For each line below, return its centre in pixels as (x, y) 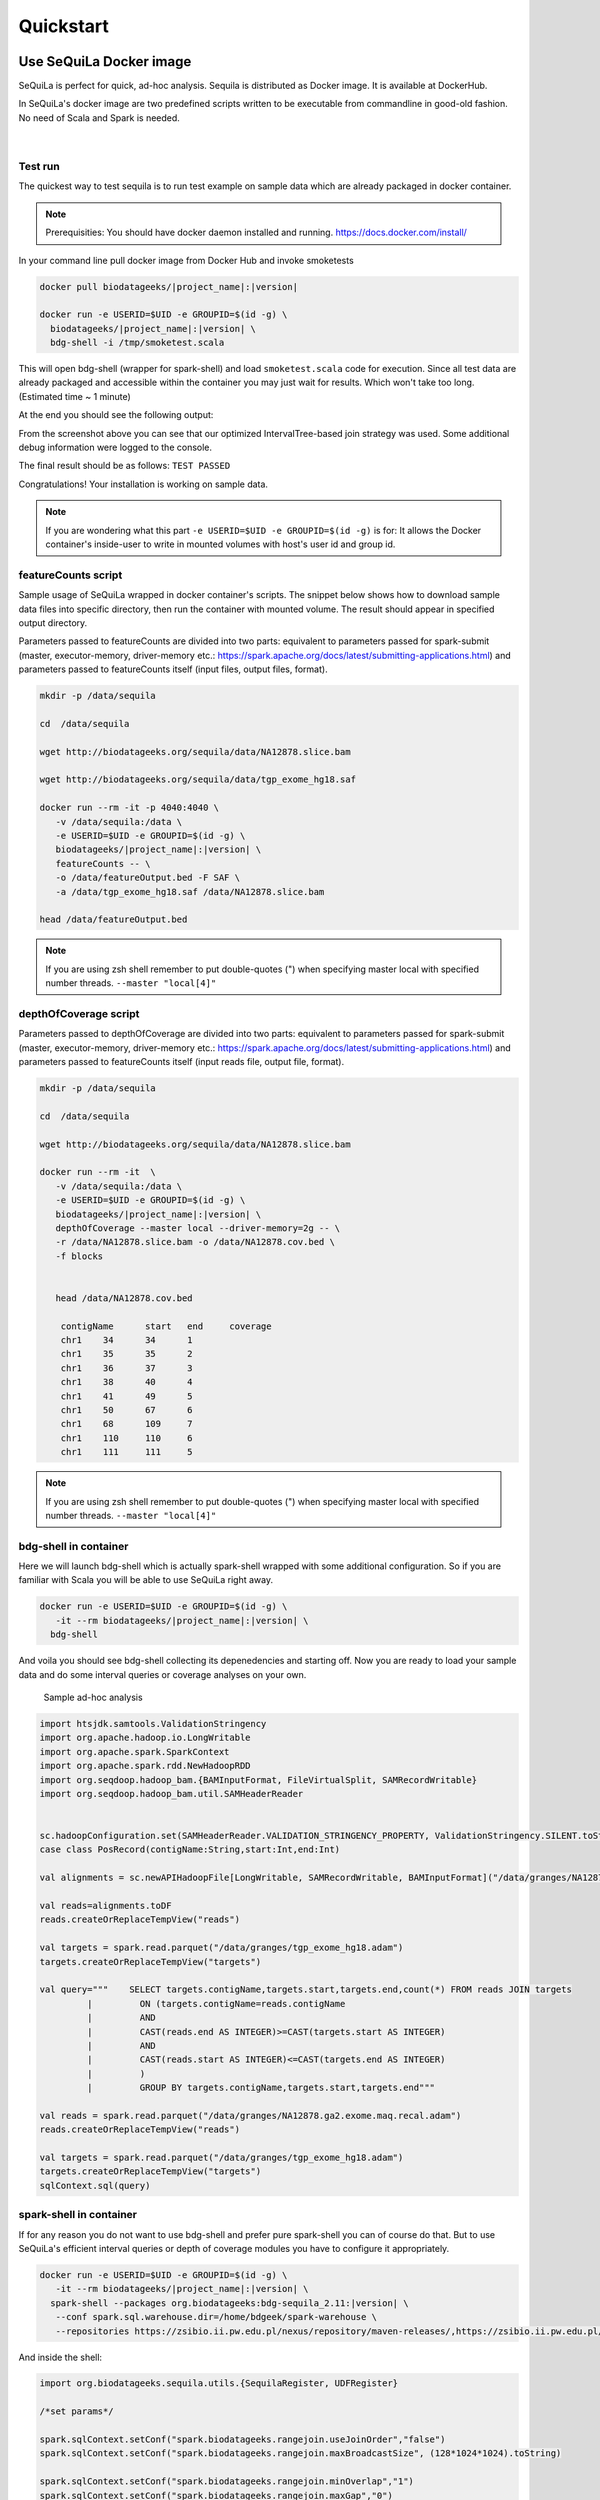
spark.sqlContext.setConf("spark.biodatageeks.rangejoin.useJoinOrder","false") (242, 2439)
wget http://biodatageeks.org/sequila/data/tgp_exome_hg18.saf (198, 779)
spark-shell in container (78, 2215)
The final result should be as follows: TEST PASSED (124, 466)
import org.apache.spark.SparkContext (134, 1751)
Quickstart (64, 26)
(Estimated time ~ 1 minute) (75, 396)
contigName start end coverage (166, 1326)
